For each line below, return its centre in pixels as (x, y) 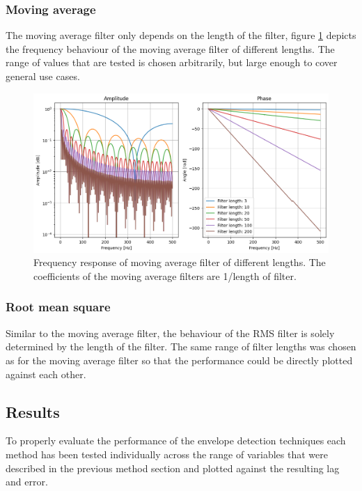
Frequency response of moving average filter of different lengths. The (180, 262)
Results (33, 411)
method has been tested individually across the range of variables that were (167, 454)
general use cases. (43, 76)
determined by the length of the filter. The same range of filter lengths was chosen (181, 346)
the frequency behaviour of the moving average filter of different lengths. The (170, 48)
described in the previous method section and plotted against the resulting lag (173, 468)
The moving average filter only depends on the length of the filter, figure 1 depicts (181, 35)
